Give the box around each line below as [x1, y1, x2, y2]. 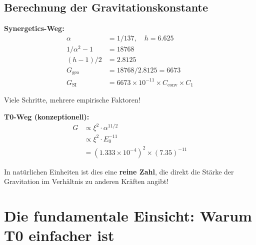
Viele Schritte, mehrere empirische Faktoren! [4, 94, 140, 105]
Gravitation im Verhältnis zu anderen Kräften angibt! [4, 176, 168, 186]
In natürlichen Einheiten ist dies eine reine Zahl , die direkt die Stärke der [4, 166, 234, 176]
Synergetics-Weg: [4, 23, 64, 33]
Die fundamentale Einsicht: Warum [4, 205, 252, 226]
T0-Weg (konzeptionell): [4, 111, 89, 122]
